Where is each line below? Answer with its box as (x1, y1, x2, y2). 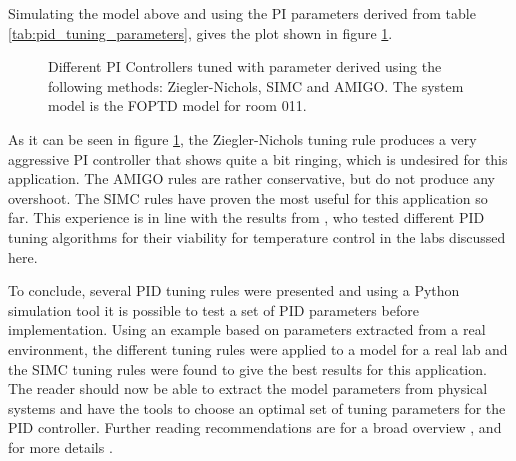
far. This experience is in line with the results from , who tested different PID (8, 207, 485, 228)
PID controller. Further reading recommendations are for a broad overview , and (8, 417, 502, 438)
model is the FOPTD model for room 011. (48, 95, 307, 116)
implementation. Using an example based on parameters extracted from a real (8, 319, 486, 340)
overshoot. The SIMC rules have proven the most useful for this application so (8, 187, 488, 208)
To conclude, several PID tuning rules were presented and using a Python (8, 280, 460, 301)
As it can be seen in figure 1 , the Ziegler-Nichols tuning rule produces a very (8, 128, 477, 149)
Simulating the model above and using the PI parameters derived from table (8, 3, 476, 23)
